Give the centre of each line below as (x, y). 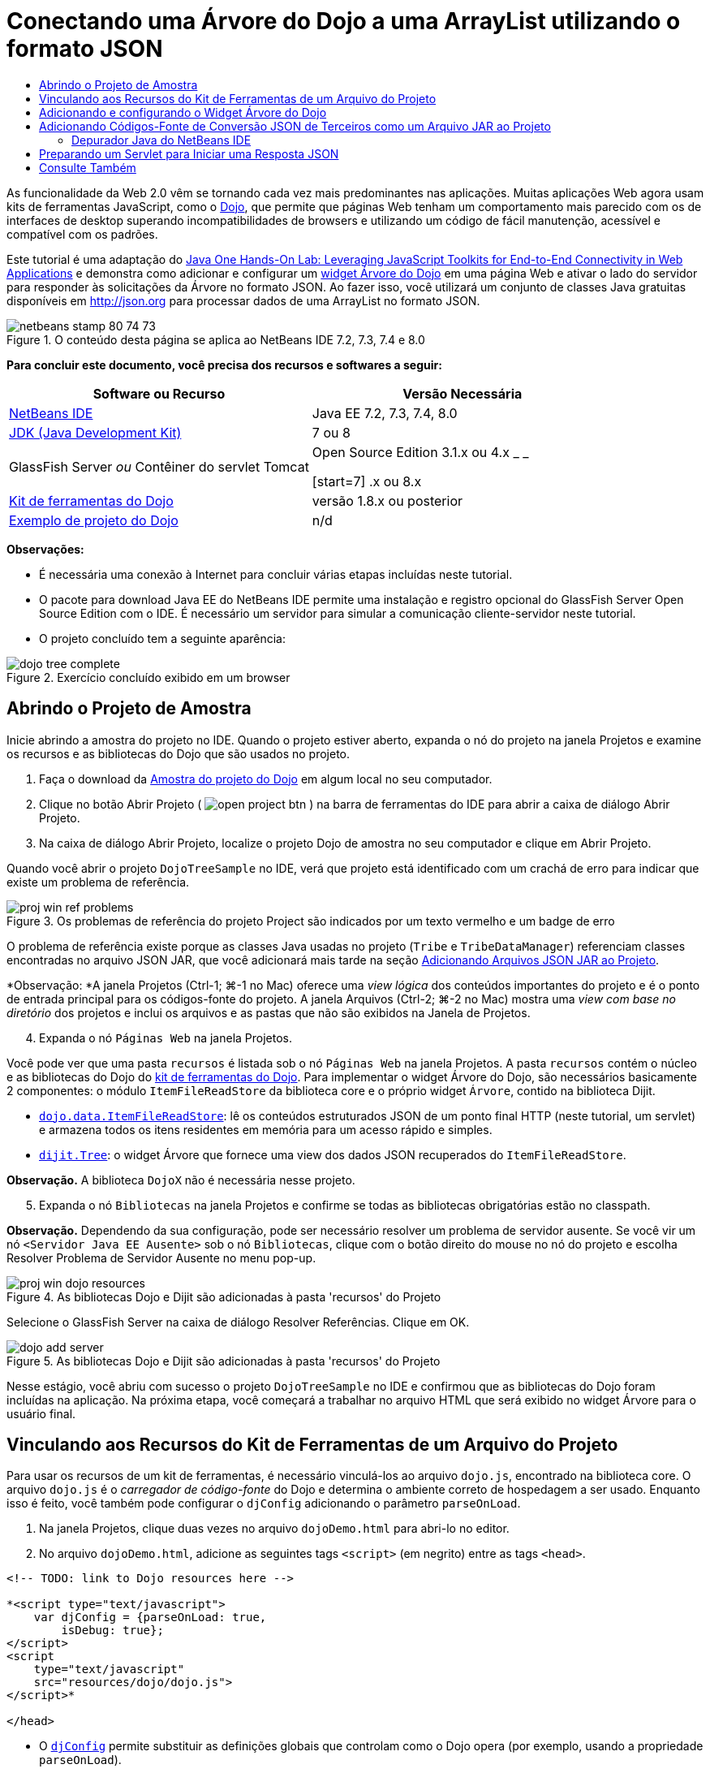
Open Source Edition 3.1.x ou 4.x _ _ (420, 452)
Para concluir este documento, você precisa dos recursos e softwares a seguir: (224, 365)
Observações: (45, 549)
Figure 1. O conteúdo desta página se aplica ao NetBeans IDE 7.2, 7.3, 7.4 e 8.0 (216, 339)
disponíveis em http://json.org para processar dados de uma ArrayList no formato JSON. (243, 300)
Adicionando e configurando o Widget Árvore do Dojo (183, 112)
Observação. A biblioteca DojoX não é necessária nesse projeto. (181, 1180)
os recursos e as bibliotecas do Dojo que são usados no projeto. (179, 753)
